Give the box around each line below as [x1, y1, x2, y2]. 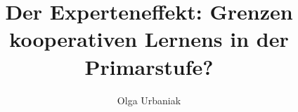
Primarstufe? [84, 52, 214, 80]
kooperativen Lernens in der [9, 24, 289, 53]
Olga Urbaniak [117, 92, 181, 107]
